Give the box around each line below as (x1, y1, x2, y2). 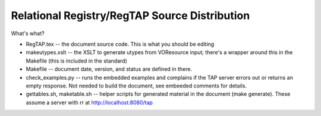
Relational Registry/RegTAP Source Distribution (11, 9, 250, 22)
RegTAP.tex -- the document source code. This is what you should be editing (26, 40, 215, 48)
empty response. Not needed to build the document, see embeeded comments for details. (26, 82, 247, 89)
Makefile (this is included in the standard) (26, 57, 127, 64)
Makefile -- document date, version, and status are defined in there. (26, 65, 193, 73)
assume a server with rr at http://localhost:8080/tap (26, 99, 153, 106)
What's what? (11, 30, 45, 37)
